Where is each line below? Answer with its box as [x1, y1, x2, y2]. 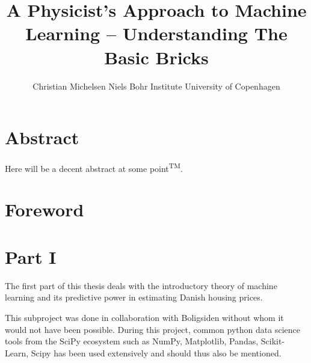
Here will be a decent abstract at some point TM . [5, 160, 183, 174]
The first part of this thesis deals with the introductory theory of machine [5, 279, 277, 291]
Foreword [5, 197, 84, 222]
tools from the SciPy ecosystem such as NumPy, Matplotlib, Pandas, [5, 335, 259, 347]
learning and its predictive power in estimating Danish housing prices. [5, 291, 263, 304]
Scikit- [260, 335, 285, 347]
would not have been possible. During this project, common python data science [5, 323, 300, 335]
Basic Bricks [104, 44, 209, 69]
